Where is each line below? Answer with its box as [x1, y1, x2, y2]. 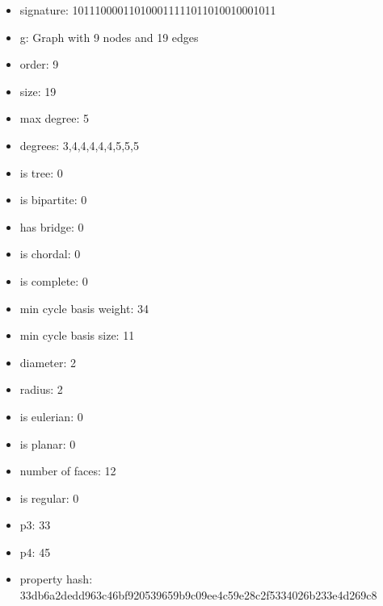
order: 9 [19, 56, 59, 73]
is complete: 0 [19, 272, 88, 289]
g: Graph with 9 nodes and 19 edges [19, 28, 199, 45]
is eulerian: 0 [19, 407, 83, 424]
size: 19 [19, 82, 57, 99]
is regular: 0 [19, 489, 79, 506]
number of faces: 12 [19, 462, 116, 479]
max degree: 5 [19, 110, 89, 127]
